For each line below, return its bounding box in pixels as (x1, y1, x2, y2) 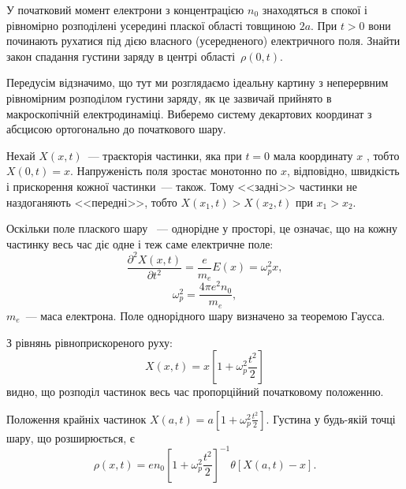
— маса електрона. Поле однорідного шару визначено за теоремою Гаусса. (25, 307, 386, 323)
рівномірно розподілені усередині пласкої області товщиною (6, 17, 296, 33)
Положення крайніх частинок (6, 410, 147, 427)
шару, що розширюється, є (6, 429, 135, 446)
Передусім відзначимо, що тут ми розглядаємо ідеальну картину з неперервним (6, 74, 389, 91)
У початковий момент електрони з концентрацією (6, 2, 244, 17)
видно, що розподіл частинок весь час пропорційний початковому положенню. (6, 383, 384, 400)
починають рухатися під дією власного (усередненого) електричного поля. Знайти (6, 32, 400, 49)
